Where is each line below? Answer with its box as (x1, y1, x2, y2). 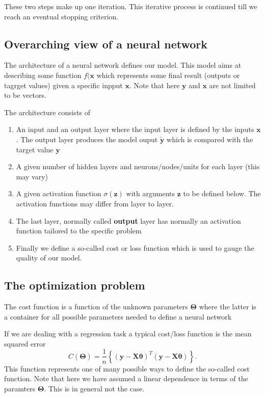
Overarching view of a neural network (4, 36, 208, 51)
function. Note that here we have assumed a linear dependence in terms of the (4, 373, 248, 384)
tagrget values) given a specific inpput (4, 80, 123, 90)
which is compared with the (167, 134, 253, 144)
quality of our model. (16, 252, 82, 263)
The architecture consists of (4, 107, 91, 117)
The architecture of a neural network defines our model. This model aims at (4, 60, 242, 70)
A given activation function (16, 188, 101, 199)
